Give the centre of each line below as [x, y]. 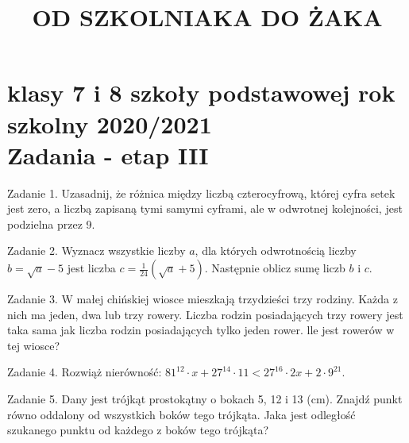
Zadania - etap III [108, 154]
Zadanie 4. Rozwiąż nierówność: [85, 372]
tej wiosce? [34, 345]
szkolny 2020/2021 [110, 123]
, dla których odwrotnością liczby [276, 250]
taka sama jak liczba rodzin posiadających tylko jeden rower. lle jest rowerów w [201, 330]
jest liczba [91, 268]
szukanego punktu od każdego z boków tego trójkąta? [138, 430]
